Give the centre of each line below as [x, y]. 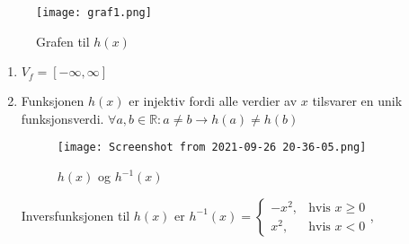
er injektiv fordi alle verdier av [213, 101]
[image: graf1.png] [94, 13]
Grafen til [63, 41]
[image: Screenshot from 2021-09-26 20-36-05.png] [212, 148]
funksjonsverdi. [62, 118]
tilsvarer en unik [357, 101]
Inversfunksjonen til [76, 215]
